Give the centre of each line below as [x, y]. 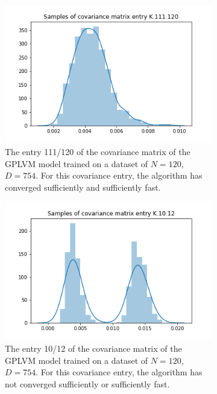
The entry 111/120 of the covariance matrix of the [98, 151]
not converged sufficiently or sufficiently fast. [87, 384]
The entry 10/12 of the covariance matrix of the [93, 348]
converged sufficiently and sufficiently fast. [83, 187]
